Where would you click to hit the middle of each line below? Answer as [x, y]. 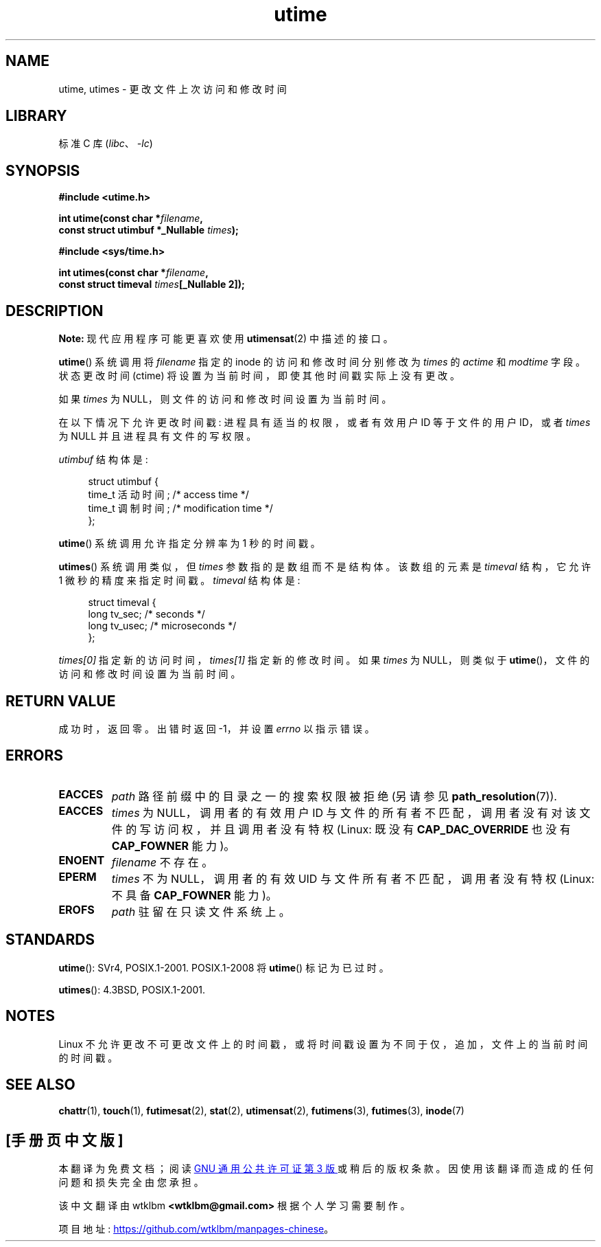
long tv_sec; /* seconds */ [146, 614]
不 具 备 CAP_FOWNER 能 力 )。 [194, 895]
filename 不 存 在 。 [162, 862]
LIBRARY [36, 116]
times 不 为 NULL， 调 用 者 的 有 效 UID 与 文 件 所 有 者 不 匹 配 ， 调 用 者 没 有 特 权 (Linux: [353, 878]
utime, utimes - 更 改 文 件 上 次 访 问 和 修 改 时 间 [173, 89]
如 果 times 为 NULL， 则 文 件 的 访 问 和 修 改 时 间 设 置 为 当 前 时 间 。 [225, 399]
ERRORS [35, 756]
